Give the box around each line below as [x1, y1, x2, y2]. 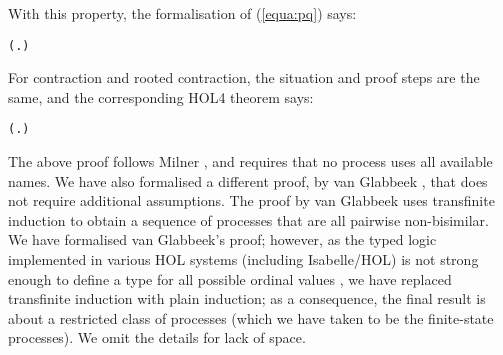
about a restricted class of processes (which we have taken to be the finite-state [8, 307, 494, 328]
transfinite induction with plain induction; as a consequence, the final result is [8, 288, 486, 309]
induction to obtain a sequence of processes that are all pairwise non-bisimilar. [8, 209, 489, 230]
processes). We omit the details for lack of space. [8, 327, 306, 348]
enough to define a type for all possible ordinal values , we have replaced [8, 268, 452, 289]
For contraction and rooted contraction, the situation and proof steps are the [8, 67, 480, 88]
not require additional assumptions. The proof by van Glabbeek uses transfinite [8, 190, 495, 211]
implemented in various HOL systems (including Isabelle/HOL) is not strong [8, 249, 479, 270]
